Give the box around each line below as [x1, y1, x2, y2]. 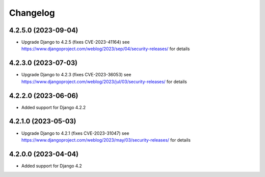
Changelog [9, 7, 55, 18]
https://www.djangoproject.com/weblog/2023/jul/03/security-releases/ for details [21, 79, 187, 85]
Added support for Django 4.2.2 [21, 104, 86, 110]
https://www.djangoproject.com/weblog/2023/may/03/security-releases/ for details [21, 137, 191, 143]
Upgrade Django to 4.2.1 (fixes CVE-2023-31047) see [21, 130, 130, 136]
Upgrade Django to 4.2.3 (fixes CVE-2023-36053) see [21, 72, 132, 78]
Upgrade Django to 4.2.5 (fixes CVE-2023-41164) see [21, 39, 130, 45]
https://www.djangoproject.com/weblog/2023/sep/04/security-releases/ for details [21, 46, 190, 52]
